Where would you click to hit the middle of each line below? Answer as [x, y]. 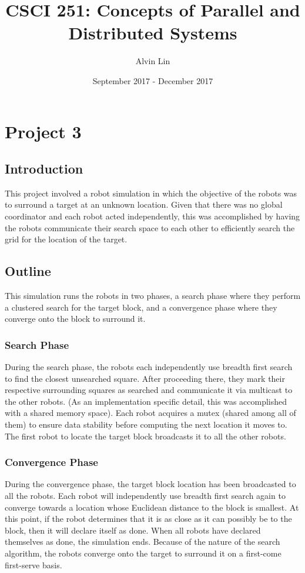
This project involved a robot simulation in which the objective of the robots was [151, 193]
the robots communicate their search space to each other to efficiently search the [150, 227]
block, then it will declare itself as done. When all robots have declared [133, 530]
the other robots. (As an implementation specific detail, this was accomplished [146, 401]
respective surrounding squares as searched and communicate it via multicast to [149, 390]
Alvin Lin [153, 61]
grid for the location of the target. [66, 239]
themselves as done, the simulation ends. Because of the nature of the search [143, 542]
